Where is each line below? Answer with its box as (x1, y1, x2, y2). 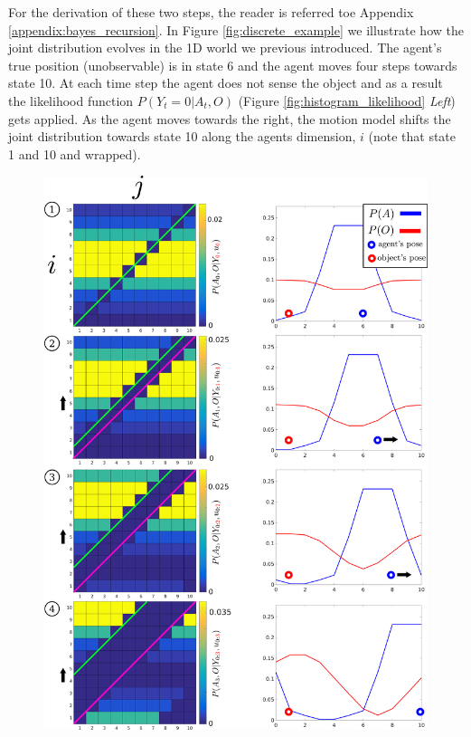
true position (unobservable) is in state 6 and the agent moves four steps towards (8, 55, 457, 74)
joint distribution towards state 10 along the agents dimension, (8, 127, 356, 146)
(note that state (368, 127, 457, 146)
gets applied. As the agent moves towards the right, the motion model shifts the (8, 109, 451, 128)
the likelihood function (8, 91, 134, 110)
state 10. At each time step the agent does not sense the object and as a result (8, 73, 443, 92)
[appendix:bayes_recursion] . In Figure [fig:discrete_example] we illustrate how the (8, 20, 464, 39)
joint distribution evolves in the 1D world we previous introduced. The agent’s (8, 38, 442, 57)
